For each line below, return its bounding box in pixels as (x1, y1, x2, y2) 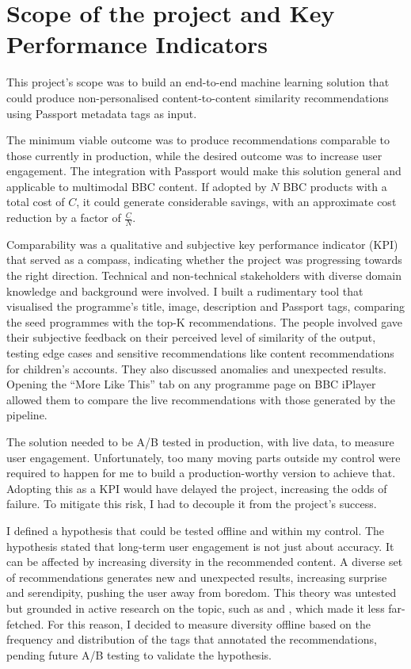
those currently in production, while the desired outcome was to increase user (6, 147, 382, 163)
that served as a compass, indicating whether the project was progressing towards (6, 251, 402, 268)
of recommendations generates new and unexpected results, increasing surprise (6, 568, 387, 585)
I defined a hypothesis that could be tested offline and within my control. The (6, 522, 385, 538)
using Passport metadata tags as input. (6, 105, 197, 121)
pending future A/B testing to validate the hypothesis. (6, 646, 272, 663)
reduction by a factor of (6, 209, 121, 226)
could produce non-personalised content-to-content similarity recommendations (6, 89, 389, 105)
